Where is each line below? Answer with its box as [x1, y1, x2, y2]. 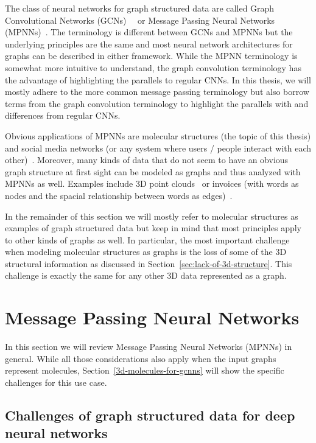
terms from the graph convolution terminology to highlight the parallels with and [5, 97, 309, 110]
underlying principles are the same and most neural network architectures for [5, 37, 293, 50]
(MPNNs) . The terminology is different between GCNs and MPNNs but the [5, 26, 293, 38]
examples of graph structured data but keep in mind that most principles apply [5, 221, 302, 234]
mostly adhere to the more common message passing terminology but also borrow [5, 85, 309, 98]
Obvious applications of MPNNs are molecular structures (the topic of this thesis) [5, 129, 311, 142]
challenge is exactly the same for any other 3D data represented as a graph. [5, 269, 287, 282]
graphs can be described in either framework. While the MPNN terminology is [5, 49, 298, 62]
